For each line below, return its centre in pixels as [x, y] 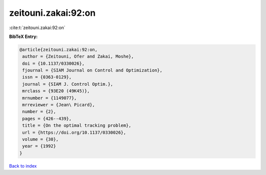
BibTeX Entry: [23, 36]
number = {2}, [39, 112]
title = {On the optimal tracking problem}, [77, 125]
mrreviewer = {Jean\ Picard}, [59, 105]
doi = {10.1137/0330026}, [53, 63]
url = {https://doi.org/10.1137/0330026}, [74, 132]
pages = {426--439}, [47, 119]
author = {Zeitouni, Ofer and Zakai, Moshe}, [78, 56]
